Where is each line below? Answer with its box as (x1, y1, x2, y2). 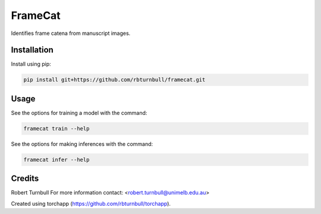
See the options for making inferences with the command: (11, 140, 153, 148)
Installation (11, 45, 53, 55)
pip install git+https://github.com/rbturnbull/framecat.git (23, 76, 206, 83)
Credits (11, 174, 39, 184)
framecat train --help (23, 125, 90, 132)
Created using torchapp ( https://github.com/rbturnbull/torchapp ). (11, 200, 171, 207)
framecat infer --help (23, 156, 90, 163)
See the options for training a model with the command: (11, 109, 147, 116)
